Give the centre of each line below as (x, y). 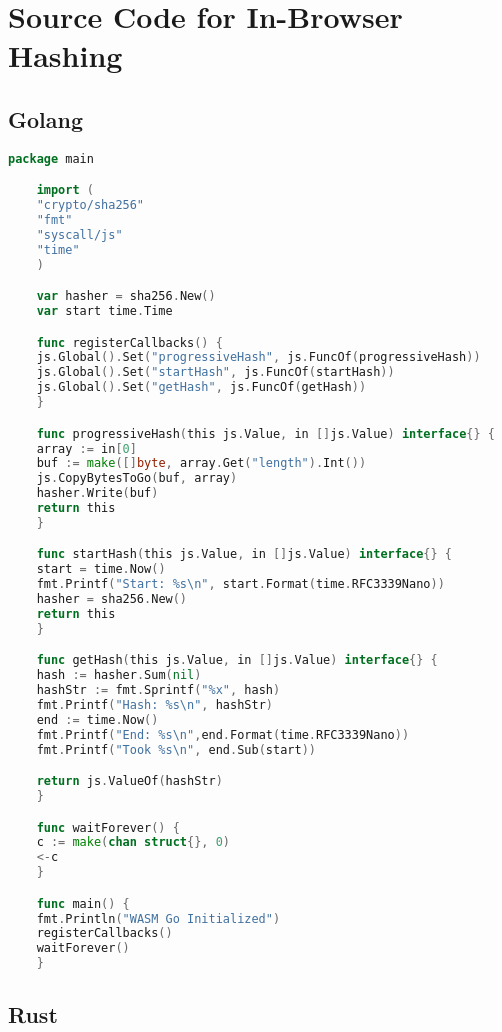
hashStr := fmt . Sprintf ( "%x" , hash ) (158, 690)
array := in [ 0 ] (86, 448)
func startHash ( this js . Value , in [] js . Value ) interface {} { (244, 554)
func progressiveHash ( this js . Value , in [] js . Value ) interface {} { (265, 433)
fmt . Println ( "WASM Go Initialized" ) (158, 918)
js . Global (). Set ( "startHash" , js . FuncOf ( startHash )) (215, 372)
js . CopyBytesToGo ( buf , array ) (137, 478)
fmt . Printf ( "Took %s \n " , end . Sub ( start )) (176, 749)
